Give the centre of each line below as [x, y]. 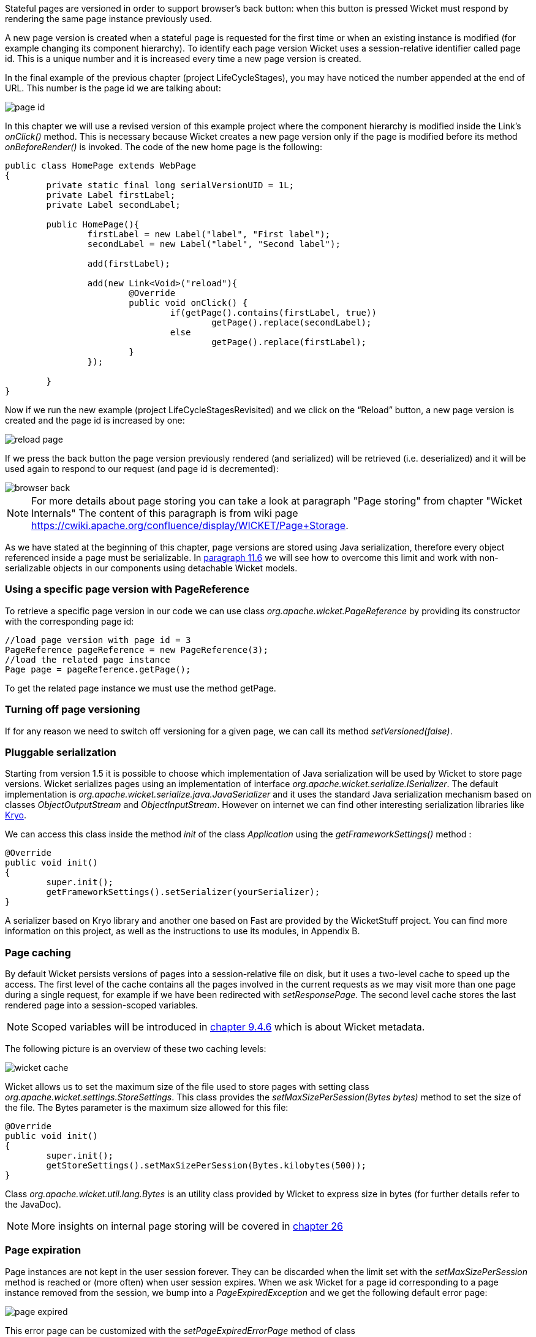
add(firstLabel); [129, 264]
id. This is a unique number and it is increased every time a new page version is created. [183, 59]
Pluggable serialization [61, 752]
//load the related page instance [88, 659]
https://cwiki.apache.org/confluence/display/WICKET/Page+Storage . [190, 525]
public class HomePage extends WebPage [100, 166]
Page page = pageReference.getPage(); [98, 669]
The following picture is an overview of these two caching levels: [136, 1049]
